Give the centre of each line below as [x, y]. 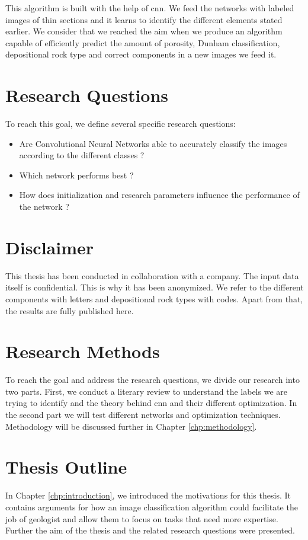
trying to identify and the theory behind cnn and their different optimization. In [151, 403]
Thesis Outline [66, 467]
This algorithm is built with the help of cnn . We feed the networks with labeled [150, 8]
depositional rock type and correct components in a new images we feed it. [141, 54]
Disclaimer [50, 247]
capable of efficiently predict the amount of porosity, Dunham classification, [143, 42]
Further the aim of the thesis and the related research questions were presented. [150, 530]
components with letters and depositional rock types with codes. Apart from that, [154, 298]
